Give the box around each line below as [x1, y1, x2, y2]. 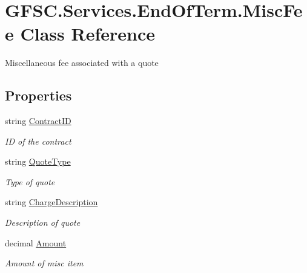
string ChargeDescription [5, 196, 98, 208]
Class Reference [20, 21, 155, 46]
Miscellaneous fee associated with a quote [5, 56, 159, 69]
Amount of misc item [5, 257, 84, 269]
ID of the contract [5, 134, 71, 147]
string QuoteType [5, 155, 71, 168]
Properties [5, 86, 72, 105]
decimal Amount [5, 236, 67, 249]
